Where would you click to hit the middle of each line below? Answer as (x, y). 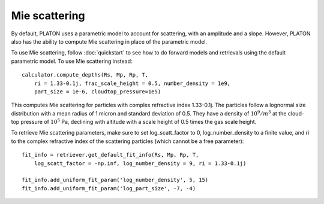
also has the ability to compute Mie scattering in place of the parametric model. (109, 41)
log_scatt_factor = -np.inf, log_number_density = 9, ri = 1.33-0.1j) (140, 163)
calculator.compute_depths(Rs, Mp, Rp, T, (85, 75)
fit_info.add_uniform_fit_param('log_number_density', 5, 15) (115, 180)
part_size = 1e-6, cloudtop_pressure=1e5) (97, 92)
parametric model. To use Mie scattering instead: (72, 61)
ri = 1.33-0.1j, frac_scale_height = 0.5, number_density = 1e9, (132, 83)
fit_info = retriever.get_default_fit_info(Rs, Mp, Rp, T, (110, 155)
